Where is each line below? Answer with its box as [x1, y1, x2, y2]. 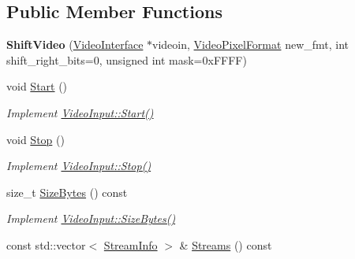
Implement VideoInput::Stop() [6, 157, 151, 174]
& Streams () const [179, 236, 272, 253]
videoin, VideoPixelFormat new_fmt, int [152, 36, 349, 53]
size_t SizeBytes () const [6, 183, 128, 200]
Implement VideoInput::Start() [6, 104, 154, 120]
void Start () [6, 78, 68, 94]
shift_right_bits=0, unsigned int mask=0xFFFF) [6, 51, 247, 68]
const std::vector [6, 236, 86, 253]
